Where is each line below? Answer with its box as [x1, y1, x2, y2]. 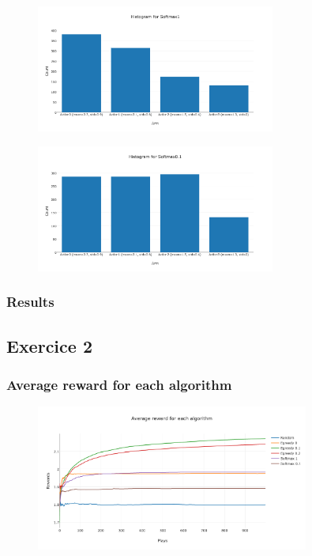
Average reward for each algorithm [6, 375, 232, 395]
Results [6, 292, 55, 312]
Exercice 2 [6, 333, 92, 357]
